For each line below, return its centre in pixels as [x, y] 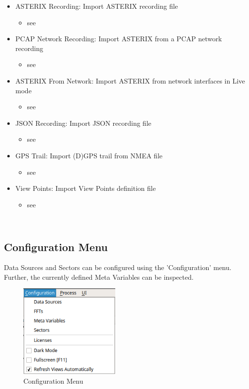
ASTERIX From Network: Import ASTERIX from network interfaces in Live [130, 80]
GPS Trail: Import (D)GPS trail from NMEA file [89, 155]
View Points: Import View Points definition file [86, 188]
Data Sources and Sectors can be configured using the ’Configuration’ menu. [118, 267]
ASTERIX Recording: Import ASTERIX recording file [97, 6]
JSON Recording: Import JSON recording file [83, 123]
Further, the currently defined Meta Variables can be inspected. [99, 277]
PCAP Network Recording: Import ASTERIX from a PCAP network [119, 39]
